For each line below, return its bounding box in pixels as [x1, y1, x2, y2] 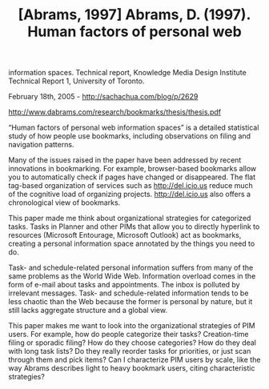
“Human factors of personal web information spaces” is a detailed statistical [8, 122, 259, 133]
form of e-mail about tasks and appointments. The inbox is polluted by [8, 280, 240, 290]
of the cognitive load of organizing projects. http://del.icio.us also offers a [8, 190, 251, 199]
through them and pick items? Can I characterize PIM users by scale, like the [8, 355, 261, 365]
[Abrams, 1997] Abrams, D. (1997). [18, 6, 251, 24]
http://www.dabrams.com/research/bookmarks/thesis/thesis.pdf [8, 107, 222, 117]
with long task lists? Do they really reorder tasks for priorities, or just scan [8, 347, 251, 356]
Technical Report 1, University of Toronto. [8, 76, 145, 86]
